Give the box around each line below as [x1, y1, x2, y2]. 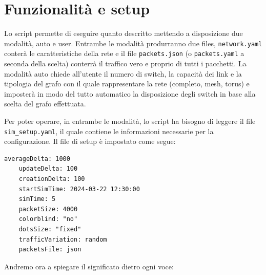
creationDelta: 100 [18, 175, 85, 183]
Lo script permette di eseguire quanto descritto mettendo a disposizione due [4, 28, 243, 39]
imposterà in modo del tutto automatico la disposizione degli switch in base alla [4, 88, 256, 99]
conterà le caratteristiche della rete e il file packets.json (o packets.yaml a [4, 48, 244, 59]
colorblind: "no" [18, 215, 78, 223]
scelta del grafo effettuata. [4, 98, 86, 109]
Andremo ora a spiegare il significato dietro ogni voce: [4, 261, 174, 271]
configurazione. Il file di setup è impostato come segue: [4, 136, 176, 146]
